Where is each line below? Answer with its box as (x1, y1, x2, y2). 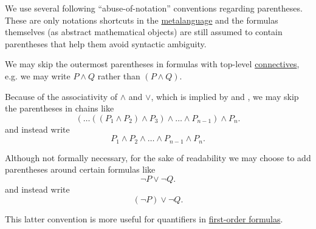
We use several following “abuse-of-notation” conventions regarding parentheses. (5, 2, 303, 14)
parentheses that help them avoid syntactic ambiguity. (5, 37, 207, 50)
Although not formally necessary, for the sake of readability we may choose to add (5, 151, 311, 164)
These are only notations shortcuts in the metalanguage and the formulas (5, 13, 278, 26)
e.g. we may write (5, 69, 70, 82)
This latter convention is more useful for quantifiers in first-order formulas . (5, 212, 283, 225)
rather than (97, 69, 140, 82)
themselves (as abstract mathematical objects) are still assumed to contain (5, 25, 283, 38)
